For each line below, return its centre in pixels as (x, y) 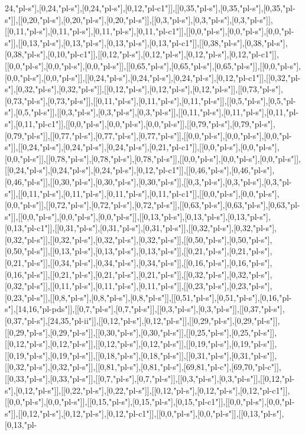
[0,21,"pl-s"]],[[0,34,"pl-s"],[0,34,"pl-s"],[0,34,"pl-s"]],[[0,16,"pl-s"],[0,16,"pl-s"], (139, 263)
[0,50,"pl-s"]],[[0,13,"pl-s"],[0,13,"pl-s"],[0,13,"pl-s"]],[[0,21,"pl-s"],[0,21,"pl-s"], (139, 251)
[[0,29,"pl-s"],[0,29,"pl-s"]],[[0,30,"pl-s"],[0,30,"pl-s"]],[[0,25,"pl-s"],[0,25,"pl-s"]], (141, 332)
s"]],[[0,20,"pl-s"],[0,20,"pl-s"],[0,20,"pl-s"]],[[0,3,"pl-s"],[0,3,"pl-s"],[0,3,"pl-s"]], (139, 19)
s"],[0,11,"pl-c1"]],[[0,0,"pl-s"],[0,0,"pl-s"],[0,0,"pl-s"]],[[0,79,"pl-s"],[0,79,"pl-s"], (140, 123)
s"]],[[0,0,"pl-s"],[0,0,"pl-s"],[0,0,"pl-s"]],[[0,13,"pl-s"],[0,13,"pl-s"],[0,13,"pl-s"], (138, 216)
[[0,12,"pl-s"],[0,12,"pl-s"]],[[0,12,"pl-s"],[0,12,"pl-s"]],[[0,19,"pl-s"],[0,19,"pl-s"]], (141, 344)
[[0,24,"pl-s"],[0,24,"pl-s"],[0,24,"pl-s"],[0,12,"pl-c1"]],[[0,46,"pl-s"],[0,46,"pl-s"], (140, 170)
